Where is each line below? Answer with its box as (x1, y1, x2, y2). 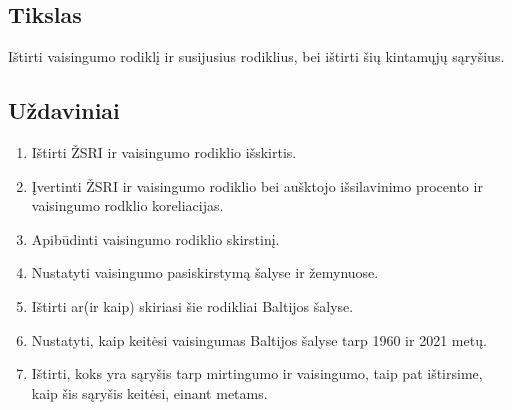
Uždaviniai (8, 95, 120, 126)
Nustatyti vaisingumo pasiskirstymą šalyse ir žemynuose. (31, 262, 379, 283)
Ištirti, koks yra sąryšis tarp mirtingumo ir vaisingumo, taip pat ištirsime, (31, 363, 483, 384)
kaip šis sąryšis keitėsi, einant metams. (31, 382, 268, 403)
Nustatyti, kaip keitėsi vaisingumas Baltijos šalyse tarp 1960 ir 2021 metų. (31, 329, 487, 350)
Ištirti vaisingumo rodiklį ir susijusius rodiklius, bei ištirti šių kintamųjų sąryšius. (8, 46, 505, 67)
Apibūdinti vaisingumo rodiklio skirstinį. (31, 228, 280, 249)
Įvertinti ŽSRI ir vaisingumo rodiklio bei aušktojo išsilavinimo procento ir (31, 175, 483, 196)
